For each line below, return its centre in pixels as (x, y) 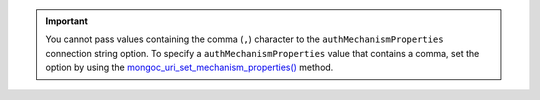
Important (67, 21)
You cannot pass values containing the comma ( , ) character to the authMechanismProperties (244, 39)
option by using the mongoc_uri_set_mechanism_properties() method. (189, 67)
